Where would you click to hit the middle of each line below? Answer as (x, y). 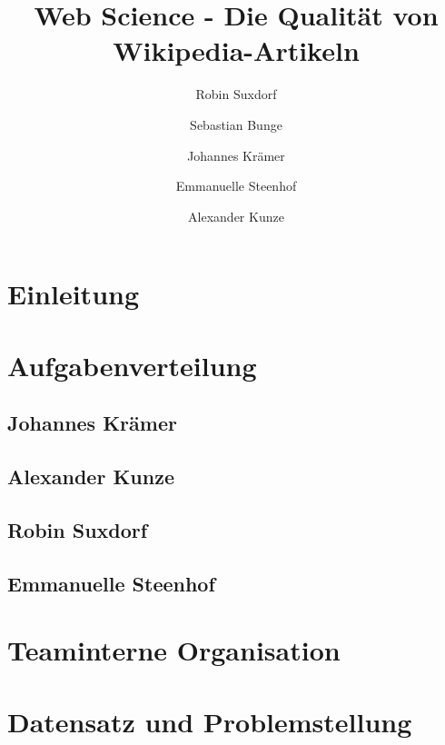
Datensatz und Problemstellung (210, 721)
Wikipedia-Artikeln (236, 50)
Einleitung (74, 294)
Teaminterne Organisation (174, 650)
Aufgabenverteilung (132, 365)
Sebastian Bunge (236, 124)
